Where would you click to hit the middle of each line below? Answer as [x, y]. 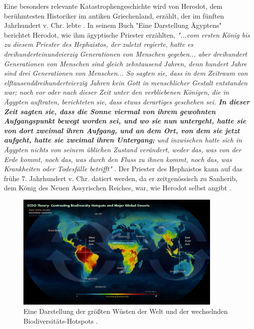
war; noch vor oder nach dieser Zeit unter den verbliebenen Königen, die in [116, 92]
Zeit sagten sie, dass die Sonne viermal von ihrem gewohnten [110, 111]
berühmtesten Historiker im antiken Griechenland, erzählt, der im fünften [114, 15]
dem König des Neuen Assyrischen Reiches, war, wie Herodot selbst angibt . [118, 188]
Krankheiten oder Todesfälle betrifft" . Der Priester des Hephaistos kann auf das [123, 169]
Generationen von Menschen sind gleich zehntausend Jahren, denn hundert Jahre [126, 63]
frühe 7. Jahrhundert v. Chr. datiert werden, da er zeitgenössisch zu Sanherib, [121, 178]
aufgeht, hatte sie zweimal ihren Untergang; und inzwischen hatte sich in [123, 140]
